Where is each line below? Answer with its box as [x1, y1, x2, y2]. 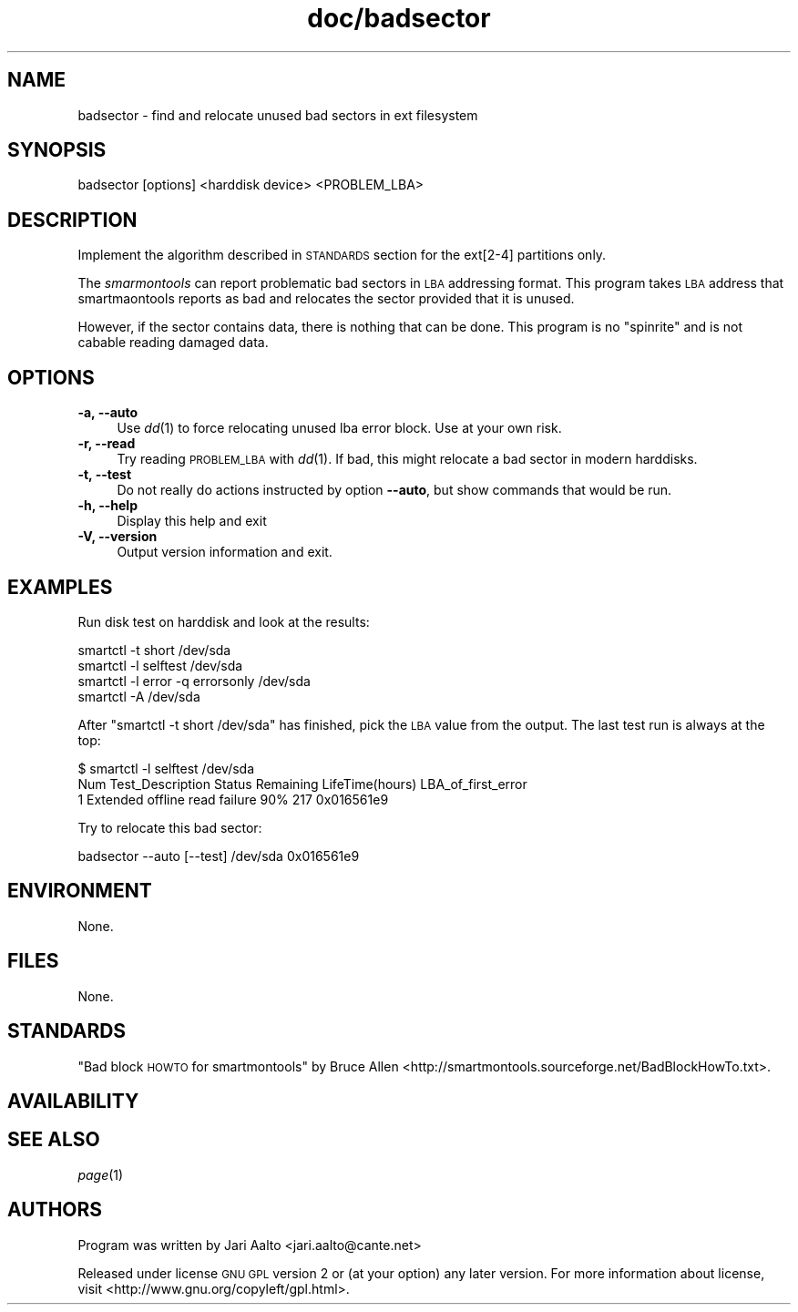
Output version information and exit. [117, 544, 332, 560]
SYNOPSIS [7, 138, 107, 162]
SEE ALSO [7, 1128, 100, 1152]
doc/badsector [307, 3, 491, 34]
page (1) [77, 1166, 124, 1183]
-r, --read [77, 436, 136, 452]
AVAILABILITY [7, 1089, 139, 1112]
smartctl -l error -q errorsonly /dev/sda [77, 672, 311, 689]
